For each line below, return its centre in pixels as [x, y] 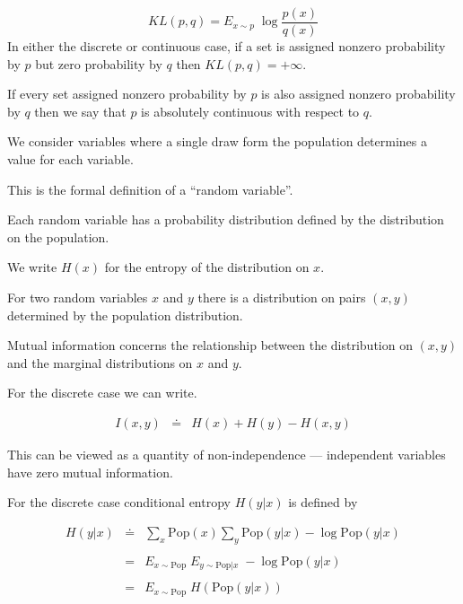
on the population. [58, 236]
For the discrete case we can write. [102, 393]
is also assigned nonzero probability [358, 94]
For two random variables [78, 297]
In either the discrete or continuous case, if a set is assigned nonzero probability [227, 46]
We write [32, 267]
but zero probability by [99, 63]
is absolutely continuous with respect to [250, 111]
